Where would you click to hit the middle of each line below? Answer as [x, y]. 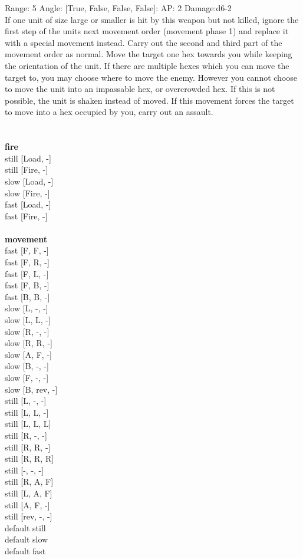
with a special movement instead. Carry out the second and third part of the [144, 42]
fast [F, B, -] [27, 285]
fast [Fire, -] [26, 216]
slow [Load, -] [29, 181]
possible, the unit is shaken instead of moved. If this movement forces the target [149, 100]
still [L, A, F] [29, 493]
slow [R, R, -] [29, 343]
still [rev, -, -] [29, 516]
